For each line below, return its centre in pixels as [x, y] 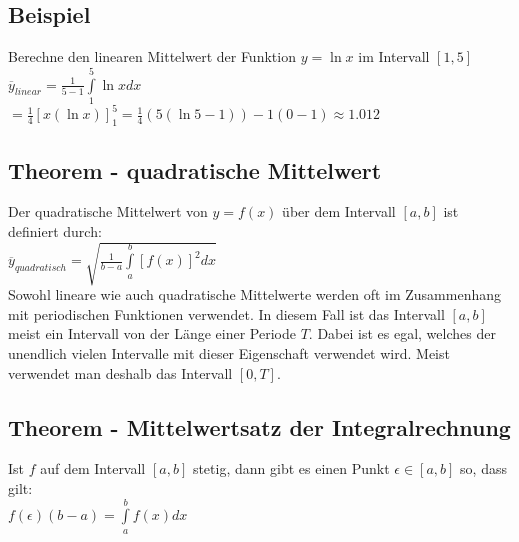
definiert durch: [55, 231]
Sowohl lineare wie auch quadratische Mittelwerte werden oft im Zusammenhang [255, 294]
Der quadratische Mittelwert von [108, 211]
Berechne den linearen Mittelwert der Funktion [152, 56]
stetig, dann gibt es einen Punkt [291, 468]
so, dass [483, 468]
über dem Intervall [339, 211]
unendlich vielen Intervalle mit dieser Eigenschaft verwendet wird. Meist [229, 352]
